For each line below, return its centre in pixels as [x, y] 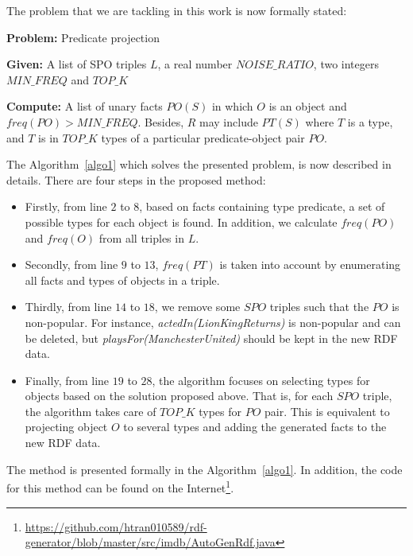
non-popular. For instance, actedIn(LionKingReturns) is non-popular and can [213, 322]
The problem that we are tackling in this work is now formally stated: [177, 10]
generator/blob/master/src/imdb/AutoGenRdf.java [150, 542]
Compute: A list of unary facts [85, 106]
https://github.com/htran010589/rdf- [116, 526]
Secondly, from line [71, 264]
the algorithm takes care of [91, 411]
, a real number [195, 64]
